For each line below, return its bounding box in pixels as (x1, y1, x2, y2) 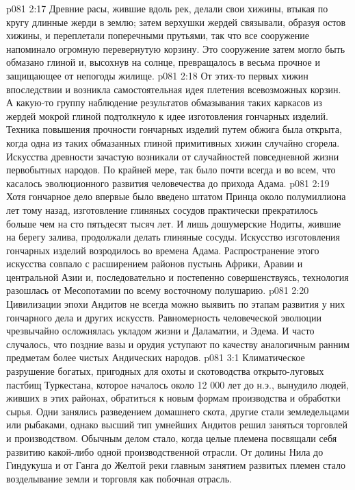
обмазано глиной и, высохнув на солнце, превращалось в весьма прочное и (6, 55, 320, 69)
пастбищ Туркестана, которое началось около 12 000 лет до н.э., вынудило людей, (6, 377, 349, 391)
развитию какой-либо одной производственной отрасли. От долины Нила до (6, 444, 324, 458)
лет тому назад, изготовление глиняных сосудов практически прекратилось (6, 202, 318, 217)
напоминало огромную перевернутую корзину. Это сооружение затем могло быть (6, 41, 345, 56)
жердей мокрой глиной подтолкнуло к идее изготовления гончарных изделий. (6, 108, 328, 123)
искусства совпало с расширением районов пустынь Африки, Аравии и (6, 256, 303, 271)
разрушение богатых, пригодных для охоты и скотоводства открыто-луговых (6, 364, 324, 378)
